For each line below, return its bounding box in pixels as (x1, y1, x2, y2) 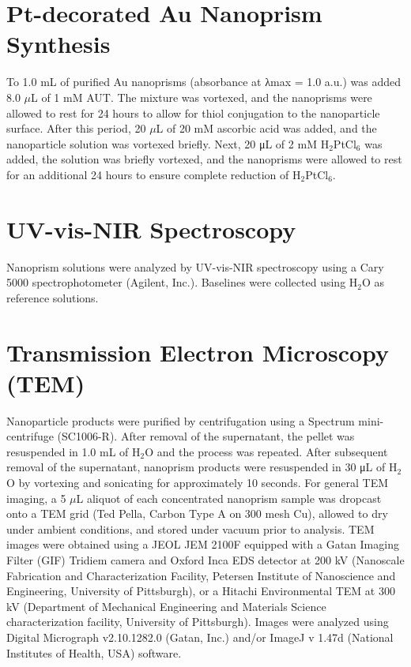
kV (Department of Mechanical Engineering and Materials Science (6, 598, 326, 614)
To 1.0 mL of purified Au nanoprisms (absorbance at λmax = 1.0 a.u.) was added (6, 73, 401, 90)
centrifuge (6, 428, 54, 444)
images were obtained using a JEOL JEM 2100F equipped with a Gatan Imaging (6, 536, 399, 553)
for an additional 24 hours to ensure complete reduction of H (6, 166, 301, 182)
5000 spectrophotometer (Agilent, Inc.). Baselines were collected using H (6, 274, 358, 290)
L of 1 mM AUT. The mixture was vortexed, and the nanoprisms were (31, 88, 372, 105)
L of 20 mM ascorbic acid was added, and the (156, 120, 377, 137)
